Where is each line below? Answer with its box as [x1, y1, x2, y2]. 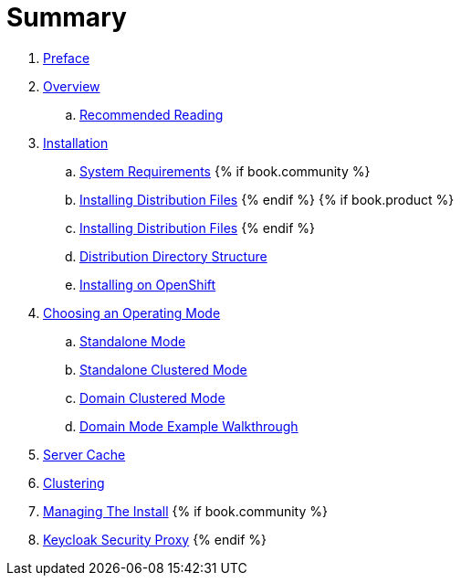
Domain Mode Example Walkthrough [79, 418, 299, 434]
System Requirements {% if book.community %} [79, 163, 371, 179]
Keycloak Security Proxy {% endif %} [43, 531, 267, 547]
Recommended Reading [79, 106, 224, 122]
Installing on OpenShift [79, 276, 216, 292]
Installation [43, 134, 109, 151]
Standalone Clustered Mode [79, 361, 247, 377]
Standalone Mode [79, 333, 186, 349]
